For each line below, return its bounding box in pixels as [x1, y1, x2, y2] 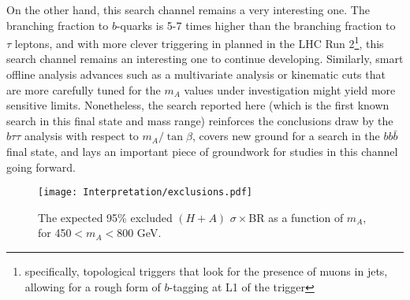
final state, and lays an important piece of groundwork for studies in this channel [6, 143, 398, 159]
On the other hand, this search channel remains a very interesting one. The [6, 2, 370, 17]
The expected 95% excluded [38, 209, 173, 225]
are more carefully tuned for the [6, 81, 161, 98]
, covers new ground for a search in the [192, 128, 380, 144]
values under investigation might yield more [184, 81, 396, 98]
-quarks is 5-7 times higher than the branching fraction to [116, 17, 396, 33]
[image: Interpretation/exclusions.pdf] [38, 187, 253, 198]
